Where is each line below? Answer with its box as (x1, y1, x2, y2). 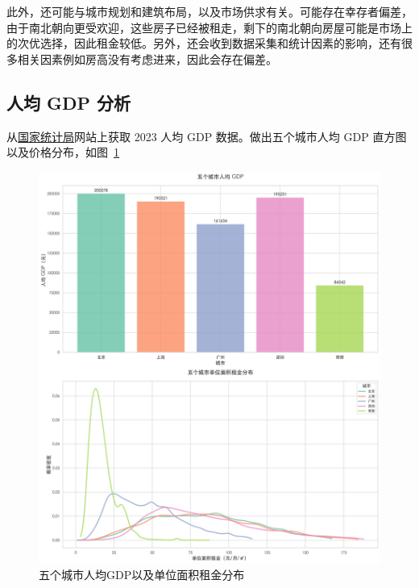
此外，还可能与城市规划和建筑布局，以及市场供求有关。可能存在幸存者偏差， (6, 3, 413, 19)
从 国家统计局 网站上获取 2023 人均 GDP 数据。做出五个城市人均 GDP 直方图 (6, 127, 407, 144)
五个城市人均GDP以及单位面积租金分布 (39, 566, 245, 582)
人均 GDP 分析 (6, 90, 131, 115)
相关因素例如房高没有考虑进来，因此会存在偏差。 (17, 50, 277, 67)
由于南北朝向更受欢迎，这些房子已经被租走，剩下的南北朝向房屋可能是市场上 (6, 19, 413, 35)
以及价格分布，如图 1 (6, 144, 119, 161)
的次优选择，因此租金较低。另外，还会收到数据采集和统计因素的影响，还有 (6, 35, 401, 52)
